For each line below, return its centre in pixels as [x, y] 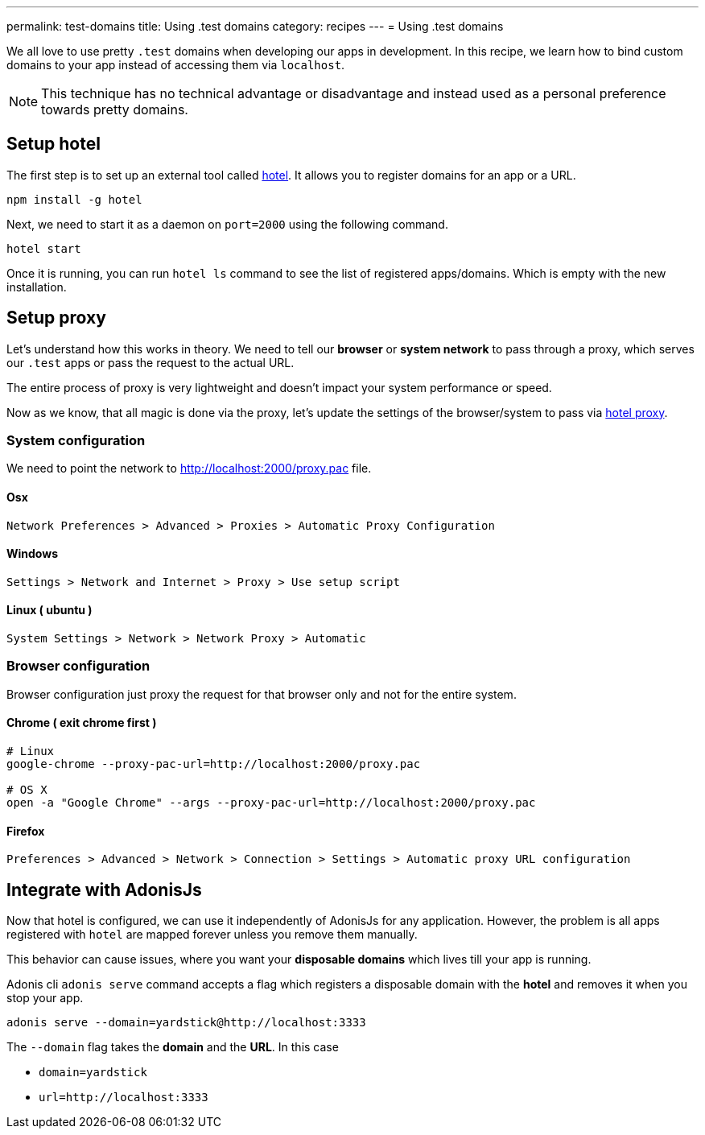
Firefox [26, 831]
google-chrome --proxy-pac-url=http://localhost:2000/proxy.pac [214, 764]
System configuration [76, 441]
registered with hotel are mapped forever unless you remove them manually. [212, 935]
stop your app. [45, 998]
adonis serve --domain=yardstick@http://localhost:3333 [186, 1023]
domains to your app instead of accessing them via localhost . [176, 65]
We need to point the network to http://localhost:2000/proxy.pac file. [189, 468]
